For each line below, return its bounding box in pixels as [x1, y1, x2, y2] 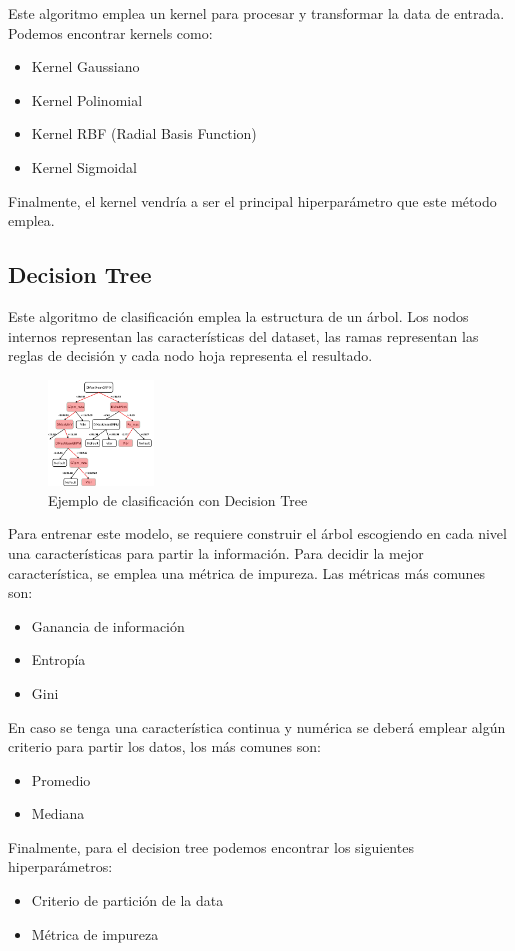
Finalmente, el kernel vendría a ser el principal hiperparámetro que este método [8, 190, 497, 211]
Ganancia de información [31, 615, 185, 636]
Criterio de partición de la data [31, 890, 224, 911]
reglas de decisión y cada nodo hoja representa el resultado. [8, 345, 373, 366]
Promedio [31, 769, 91, 790]
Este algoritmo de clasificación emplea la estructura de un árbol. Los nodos [8, 305, 469, 326]
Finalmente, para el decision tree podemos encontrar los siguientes [8, 836, 414, 857]
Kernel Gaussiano [31, 56, 140, 77]
